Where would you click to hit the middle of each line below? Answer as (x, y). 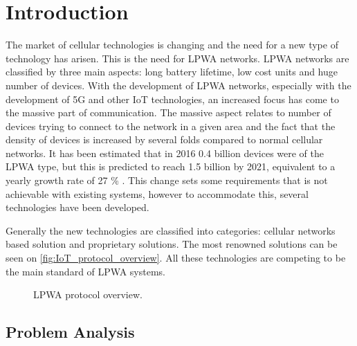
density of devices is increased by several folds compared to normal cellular (164, 139)
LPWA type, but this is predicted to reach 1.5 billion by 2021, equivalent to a (171, 166)
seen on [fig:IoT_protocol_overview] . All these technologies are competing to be (176, 258)
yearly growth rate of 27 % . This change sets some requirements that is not (167, 180)
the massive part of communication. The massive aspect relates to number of (168, 112)
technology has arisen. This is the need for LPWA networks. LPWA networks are (177, 58)
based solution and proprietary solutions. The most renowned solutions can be (172, 244)
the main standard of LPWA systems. (85, 271)
